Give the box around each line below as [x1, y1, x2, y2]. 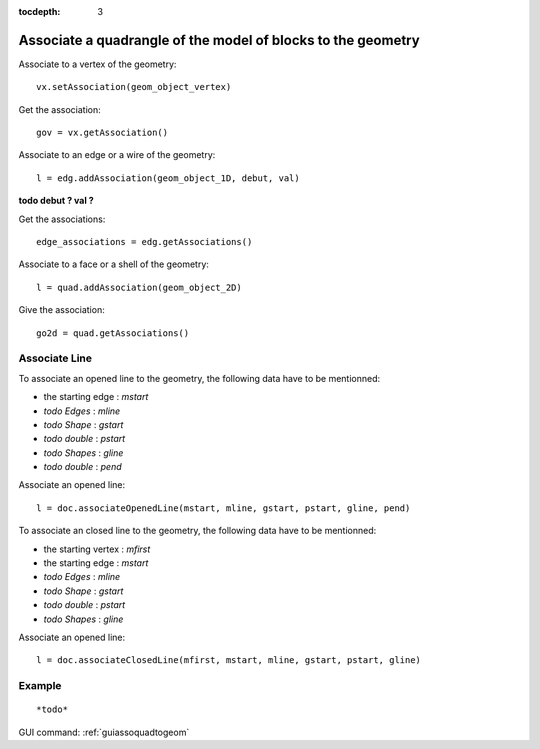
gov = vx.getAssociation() [36, 127, 169, 139]
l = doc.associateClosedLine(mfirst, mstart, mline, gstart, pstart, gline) [36, 655, 422, 666]
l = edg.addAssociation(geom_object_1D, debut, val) [36, 172, 300, 184]
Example [18, 679, 62, 693]
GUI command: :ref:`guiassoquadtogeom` [18, 726, 190, 738]
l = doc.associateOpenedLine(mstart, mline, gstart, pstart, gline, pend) [36, 502, 411, 514]
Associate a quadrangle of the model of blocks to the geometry [18, 31, 420, 49]
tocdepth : [18, 6, 61, 17]
